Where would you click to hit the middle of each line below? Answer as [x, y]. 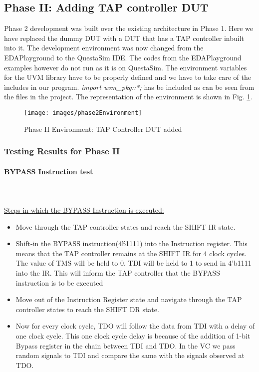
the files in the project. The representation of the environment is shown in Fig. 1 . [128, 97]
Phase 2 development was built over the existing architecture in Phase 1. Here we [129, 28]
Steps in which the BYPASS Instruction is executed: [84, 210]
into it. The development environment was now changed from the [104, 48]
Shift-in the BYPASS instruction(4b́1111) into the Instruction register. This [131, 243]
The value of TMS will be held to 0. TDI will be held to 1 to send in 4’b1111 [133, 263]
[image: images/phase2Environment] [83, 113]
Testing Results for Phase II [62, 151]
